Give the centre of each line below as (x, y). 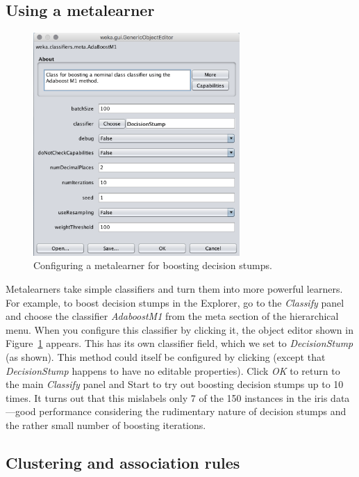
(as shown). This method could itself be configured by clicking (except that (166, 356)
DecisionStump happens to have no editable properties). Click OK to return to (173, 370)
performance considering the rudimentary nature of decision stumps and (193, 411)
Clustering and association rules (123, 462)
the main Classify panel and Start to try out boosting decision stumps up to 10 (175, 384)
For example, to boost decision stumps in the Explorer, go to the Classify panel (175, 302)
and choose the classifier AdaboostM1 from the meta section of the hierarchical (172, 316)
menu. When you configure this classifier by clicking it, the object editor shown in (179, 329)
